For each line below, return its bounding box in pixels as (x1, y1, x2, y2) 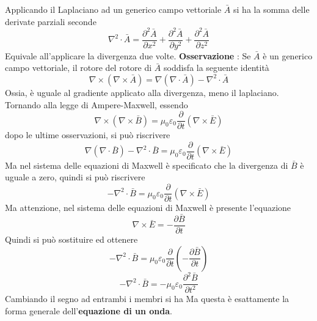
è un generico (263, 49, 313, 62)
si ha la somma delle (233, 3, 310, 15)
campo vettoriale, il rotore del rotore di (5, 61, 152, 74)
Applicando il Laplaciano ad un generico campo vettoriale (5, 3, 222, 15)
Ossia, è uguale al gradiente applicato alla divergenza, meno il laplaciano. (5, 86, 279, 98)
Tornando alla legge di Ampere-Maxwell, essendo (5, 98, 188, 111)
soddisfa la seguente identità (163, 61, 269, 74)
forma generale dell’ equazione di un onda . (5, 304, 172, 317)
